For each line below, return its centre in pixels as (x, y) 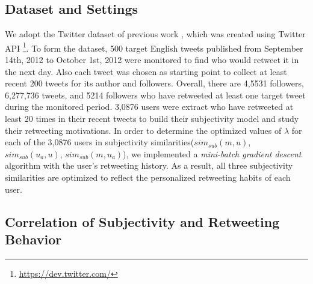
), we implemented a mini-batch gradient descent (212, 153)
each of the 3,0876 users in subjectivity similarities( (100, 142)
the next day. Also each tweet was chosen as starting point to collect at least (146, 71)
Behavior (33, 239)
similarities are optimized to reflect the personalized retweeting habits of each (148, 177)
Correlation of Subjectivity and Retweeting (142, 221)
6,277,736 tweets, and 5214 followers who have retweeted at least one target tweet (155, 95)
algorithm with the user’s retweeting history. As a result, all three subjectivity (149, 165)
